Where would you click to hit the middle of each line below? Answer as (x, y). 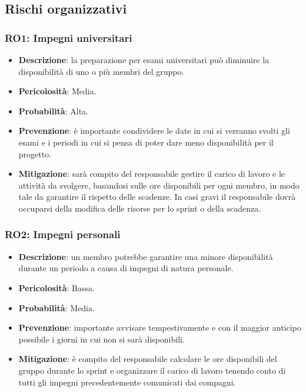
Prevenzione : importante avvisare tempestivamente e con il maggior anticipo (160, 327)
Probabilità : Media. (56, 307)
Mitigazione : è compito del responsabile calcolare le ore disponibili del (148, 359)
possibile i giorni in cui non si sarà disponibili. (102, 339)
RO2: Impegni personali (63, 234)
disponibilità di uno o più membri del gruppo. (101, 71)
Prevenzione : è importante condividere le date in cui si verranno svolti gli (154, 131)
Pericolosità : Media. (57, 91)
